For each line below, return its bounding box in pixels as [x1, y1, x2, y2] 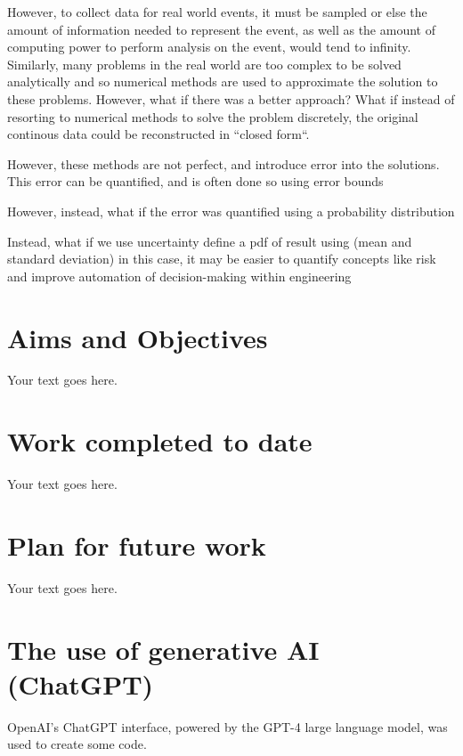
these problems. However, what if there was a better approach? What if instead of [7, 89, 455, 108]
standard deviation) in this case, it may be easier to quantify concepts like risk [7, 249, 436, 268]
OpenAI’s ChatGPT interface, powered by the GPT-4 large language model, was [7, 717, 448, 736]
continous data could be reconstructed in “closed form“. [7, 125, 310, 143]
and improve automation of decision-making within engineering [7, 266, 352, 285]
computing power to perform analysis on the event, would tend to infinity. [7, 37, 411, 56]
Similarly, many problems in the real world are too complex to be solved [7, 54, 402, 73]
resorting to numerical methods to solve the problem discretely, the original [7, 107, 418, 126]
